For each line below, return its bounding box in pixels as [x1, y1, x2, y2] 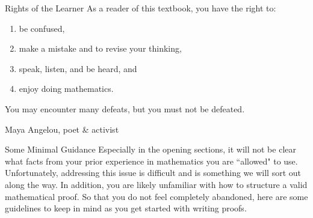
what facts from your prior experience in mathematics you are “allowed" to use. [5, 154, 298, 167]
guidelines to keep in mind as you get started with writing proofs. [5, 202, 247, 214]
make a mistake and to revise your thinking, [19, 42, 182, 55]
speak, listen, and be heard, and [19, 62, 137, 74]
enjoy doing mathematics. [19, 82, 114, 95]
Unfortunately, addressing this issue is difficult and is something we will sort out [5, 166, 301, 179]
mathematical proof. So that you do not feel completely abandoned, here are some [5, 190, 308, 202]
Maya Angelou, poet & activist [5, 123, 119, 135]
